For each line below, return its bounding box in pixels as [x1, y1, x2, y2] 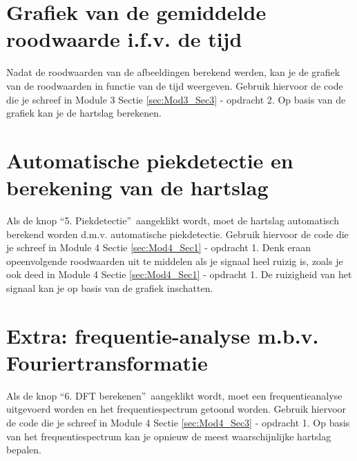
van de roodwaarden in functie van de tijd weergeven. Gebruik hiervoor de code [6, 78, 343, 92]
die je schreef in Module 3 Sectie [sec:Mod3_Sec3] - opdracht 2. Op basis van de [6, 92, 346, 106]
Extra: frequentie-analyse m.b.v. [6, 321, 319, 349]
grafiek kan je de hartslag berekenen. [6, 106, 162, 120]
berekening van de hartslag [6, 173, 269, 202]
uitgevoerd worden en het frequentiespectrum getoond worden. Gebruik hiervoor [6, 402, 347, 416]
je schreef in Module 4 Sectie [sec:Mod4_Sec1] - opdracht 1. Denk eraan [6, 240, 311, 255]
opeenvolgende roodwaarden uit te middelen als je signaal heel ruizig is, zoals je [6, 253, 343, 268]
